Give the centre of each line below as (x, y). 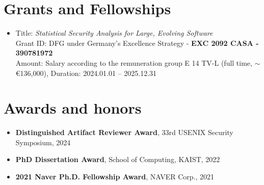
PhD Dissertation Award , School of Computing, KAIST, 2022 (118, 159)
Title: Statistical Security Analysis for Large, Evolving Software (114, 33)
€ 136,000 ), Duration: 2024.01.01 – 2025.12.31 (86, 73)
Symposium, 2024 (43, 142)
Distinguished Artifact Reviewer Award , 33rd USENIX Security (124, 132)
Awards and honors (73, 108)
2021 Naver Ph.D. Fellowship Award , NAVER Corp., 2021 (115, 176)
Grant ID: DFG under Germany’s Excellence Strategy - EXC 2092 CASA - (137, 43)
